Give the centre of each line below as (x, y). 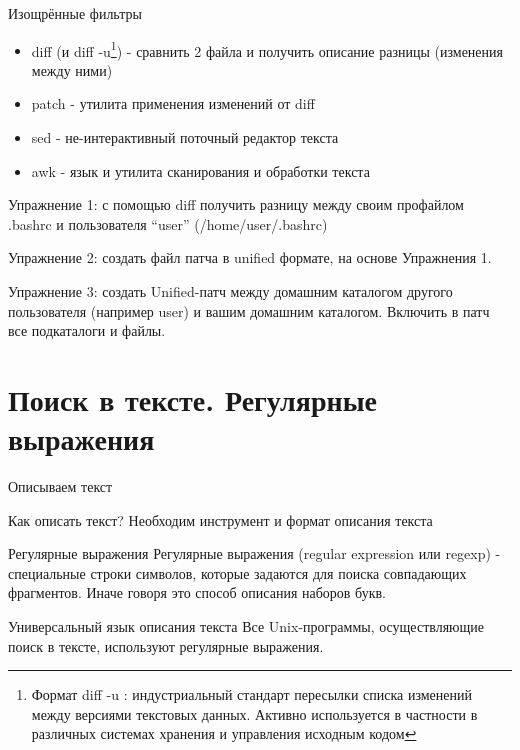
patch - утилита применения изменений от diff (173, 103)
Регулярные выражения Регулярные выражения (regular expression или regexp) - (254, 553)
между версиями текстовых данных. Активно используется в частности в (254, 713)
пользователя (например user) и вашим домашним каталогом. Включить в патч (249, 310)
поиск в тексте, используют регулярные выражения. (166, 645)
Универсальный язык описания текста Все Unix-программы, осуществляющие (246, 626)
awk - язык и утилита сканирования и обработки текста (200, 170)
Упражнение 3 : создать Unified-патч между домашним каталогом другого (230, 291)
